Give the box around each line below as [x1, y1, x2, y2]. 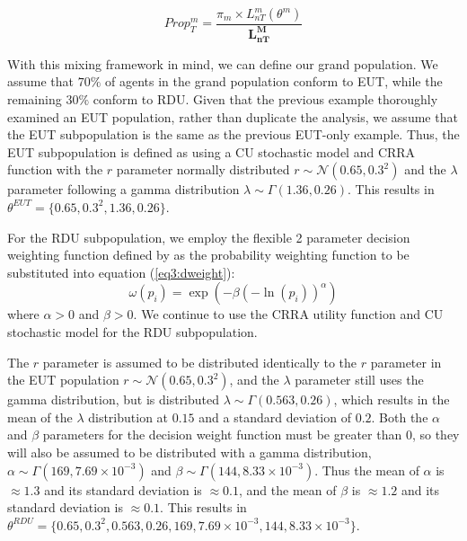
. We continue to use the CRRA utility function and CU [133, 305, 444, 324]
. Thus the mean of [314, 460, 419, 479]
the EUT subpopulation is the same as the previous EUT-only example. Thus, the [7, 125, 460, 144]
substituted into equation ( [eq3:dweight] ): [7, 262, 235, 281]
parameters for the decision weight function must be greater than [42, 425, 402, 444]
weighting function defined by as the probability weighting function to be [7, 245, 410, 264]
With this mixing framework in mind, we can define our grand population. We [7, 54, 438, 73]
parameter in [370, 352, 442, 371]
